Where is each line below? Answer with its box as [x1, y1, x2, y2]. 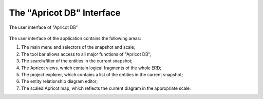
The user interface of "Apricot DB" [9, 24, 78, 30]
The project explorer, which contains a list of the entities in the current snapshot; [21, 71, 183, 78]
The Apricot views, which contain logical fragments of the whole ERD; [21, 65, 162, 71]
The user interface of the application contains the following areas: [9, 35, 141, 41]
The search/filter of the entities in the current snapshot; [21, 58, 132, 64]
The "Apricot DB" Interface [9, 7, 121, 18]
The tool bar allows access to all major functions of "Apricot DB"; [21, 51, 152, 57]
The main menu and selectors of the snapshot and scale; [21, 44, 136, 50]
